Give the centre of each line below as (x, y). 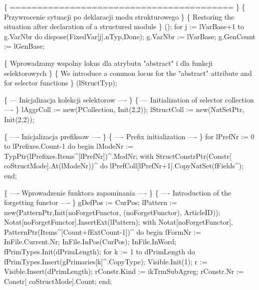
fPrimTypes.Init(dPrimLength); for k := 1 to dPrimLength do (100, 252)
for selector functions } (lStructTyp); (61, 83)
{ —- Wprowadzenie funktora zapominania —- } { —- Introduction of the (118, 192)
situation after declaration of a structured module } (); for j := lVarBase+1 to (124, 26)
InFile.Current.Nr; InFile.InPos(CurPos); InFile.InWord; (90, 241)
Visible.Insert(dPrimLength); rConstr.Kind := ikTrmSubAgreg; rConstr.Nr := (124, 271)
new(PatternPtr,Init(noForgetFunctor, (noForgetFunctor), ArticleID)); (112, 212)
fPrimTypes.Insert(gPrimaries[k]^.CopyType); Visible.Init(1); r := (106, 261)
